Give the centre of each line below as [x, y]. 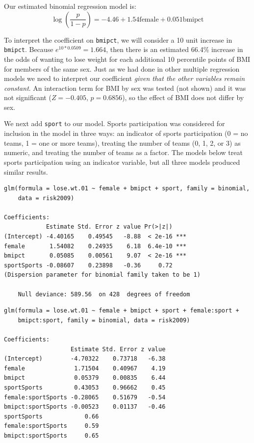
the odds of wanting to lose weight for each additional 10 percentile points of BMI [127, 59]
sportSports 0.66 [51, 416]
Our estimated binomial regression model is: [70, 6]
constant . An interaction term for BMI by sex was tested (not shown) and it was [125, 88]
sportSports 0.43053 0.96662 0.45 [85, 387]
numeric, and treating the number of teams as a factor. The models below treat [123, 152]
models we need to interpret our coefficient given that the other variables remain [125, 78]
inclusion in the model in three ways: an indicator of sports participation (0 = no [126, 133]
